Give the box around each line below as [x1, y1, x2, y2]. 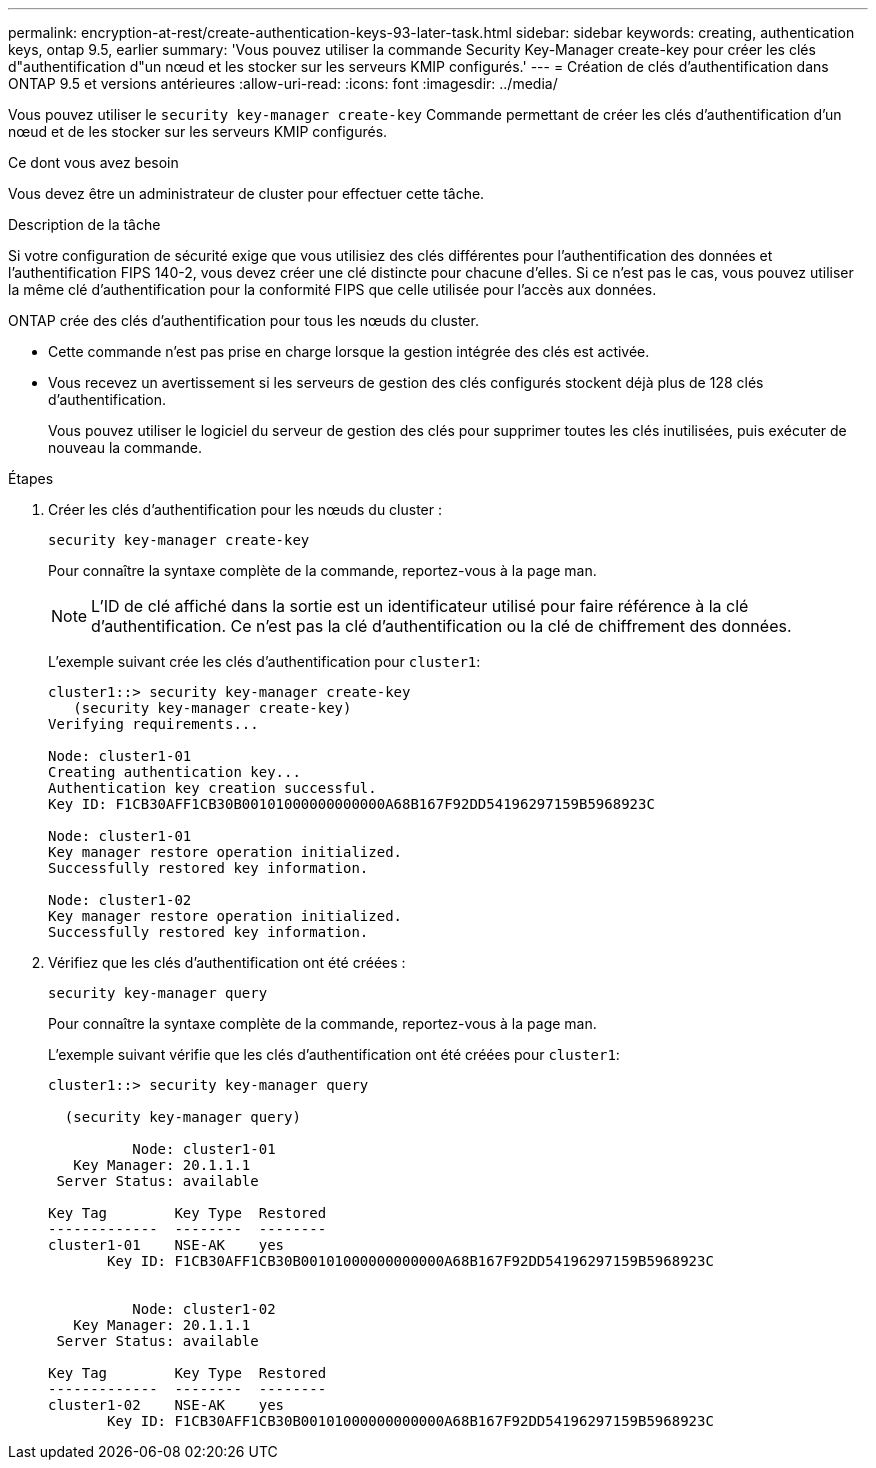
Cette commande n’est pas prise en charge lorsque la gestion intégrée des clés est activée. [48, 343, 650, 360]
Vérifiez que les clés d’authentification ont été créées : [48, 954, 406, 971]
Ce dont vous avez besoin [8, 154, 179, 171]
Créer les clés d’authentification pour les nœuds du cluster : [48, 501, 442, 518]
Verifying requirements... [48, 716, 259, 732]
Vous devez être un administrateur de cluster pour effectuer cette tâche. [8, 185, 485, 202]
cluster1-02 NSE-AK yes [48, 1397, 285, 1413]
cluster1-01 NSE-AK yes [48, 1237, 285, 1253]
